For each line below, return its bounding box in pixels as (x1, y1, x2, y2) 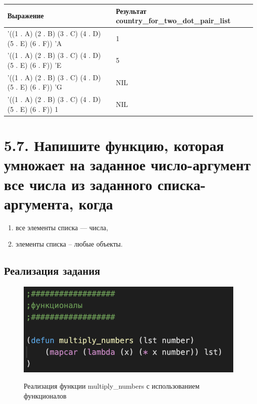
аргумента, (4, 193, 74, 213)
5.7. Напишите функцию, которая (4, 135, 224, 155)
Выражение (7, 10, 44, 21)
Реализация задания (4, 263, 100, 278)
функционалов (24, 390, 67, 401)
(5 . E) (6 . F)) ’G (7, 82, 62, 92)
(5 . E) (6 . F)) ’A (7, 38, 62, 48)
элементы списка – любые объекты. (15, 239, 123, 249)
